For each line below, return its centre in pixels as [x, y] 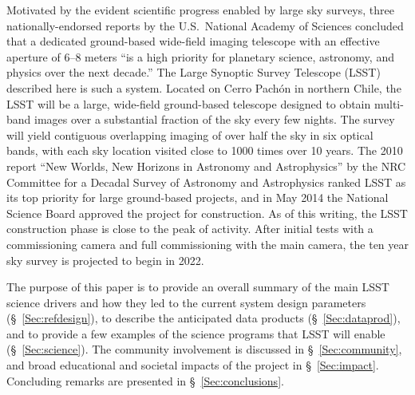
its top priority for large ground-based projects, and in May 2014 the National [198, 197]
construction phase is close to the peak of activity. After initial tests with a [190, 229]
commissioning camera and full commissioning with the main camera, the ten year [207, 244]
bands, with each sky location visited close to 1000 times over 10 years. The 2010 [205, 150]
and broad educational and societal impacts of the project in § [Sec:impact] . [193, 365]
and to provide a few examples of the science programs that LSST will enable [196, 333]
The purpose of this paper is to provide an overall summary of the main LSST [198, 287]
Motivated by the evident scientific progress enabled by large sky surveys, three [200, 10]
